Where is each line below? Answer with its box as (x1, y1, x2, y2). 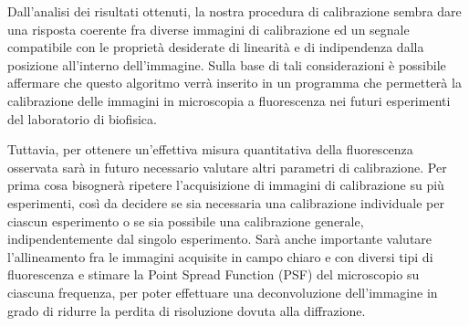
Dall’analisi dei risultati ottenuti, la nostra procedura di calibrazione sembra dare (7, 2, 462, 20)
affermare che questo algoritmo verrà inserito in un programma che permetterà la (7, 73, 462, 92)
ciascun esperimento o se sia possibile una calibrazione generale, (7, 211, 364, 230)
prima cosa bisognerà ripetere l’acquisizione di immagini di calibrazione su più (7, 175, 444, 195)
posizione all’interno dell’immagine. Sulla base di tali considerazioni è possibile (7, 55, 446, 74)
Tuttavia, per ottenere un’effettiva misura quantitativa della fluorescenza (7, 140, 413, 159)
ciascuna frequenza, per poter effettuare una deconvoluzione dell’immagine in (7, 282, 438, 301)
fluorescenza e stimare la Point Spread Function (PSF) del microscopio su (7, 265, 420, 284)
